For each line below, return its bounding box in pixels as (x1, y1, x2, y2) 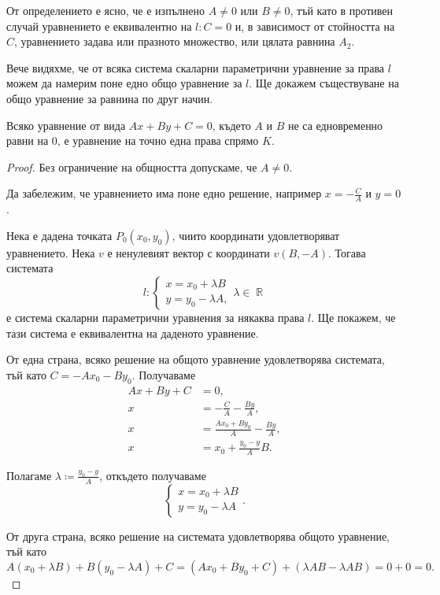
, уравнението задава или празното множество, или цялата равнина (14, 33, 335, 50)
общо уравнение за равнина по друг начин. (6, 90, 213, 106)
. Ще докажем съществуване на (249, 75, 399, 91)
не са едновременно (287, 116, 383, 133)
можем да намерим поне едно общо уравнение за (6, 75, 242, 91)
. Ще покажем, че (311, 309, 396, 325)
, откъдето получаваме (99, 467, 206, 483)
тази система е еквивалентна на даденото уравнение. (6, 324, 259, 341)
